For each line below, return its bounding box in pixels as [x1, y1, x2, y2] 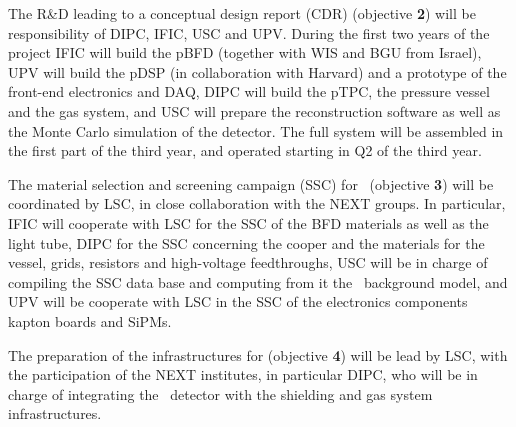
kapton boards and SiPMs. [8, 310, 172, 331]
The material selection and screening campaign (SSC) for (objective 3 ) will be [8, 173, 494, 194]
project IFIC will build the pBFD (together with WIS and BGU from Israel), [8, 42, 482, 63]
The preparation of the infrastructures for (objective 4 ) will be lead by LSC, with [8, 344, 508, 365]
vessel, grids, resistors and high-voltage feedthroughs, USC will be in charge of [8, 252, 488, 273]
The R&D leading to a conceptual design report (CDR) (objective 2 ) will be [8, 3, 476, 23]
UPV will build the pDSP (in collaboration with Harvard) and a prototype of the [8, 61, 507, 82]
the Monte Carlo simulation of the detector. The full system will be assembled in [8, 120, 504, 141]
